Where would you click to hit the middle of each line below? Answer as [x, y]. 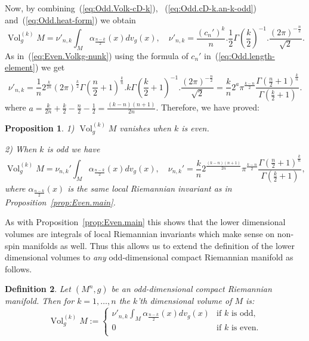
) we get [50, 67]
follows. [18, 268]
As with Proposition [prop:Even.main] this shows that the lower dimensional [145, 222]
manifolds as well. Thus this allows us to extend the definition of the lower [158, 245]
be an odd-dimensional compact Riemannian [191, 289]
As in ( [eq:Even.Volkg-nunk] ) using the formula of [97, 55]
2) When [21, 148]
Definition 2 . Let [38, 289]
